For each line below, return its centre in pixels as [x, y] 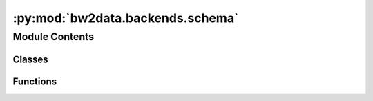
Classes [30, 59]
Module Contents [54, 37]
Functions [35, 81]
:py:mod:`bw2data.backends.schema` [126, 18]
